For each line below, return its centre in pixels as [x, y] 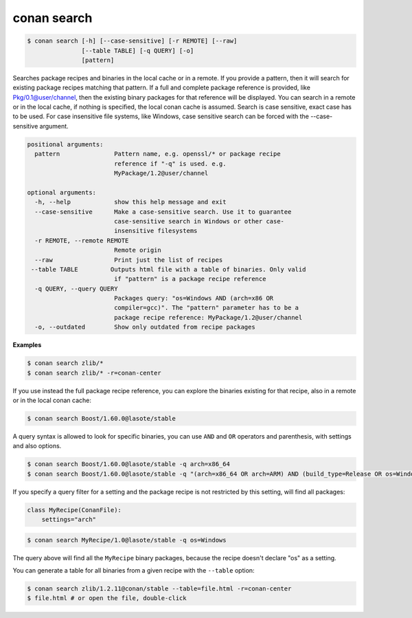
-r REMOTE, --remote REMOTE [82, 240]
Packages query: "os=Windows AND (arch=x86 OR [194, 298]
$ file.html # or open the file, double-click [107, 598]
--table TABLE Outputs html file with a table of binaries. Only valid [169, 269]
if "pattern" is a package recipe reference [190, 279]
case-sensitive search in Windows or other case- [199, 221]
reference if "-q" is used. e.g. [170, 164]
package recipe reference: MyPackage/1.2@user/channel [208, 317]
